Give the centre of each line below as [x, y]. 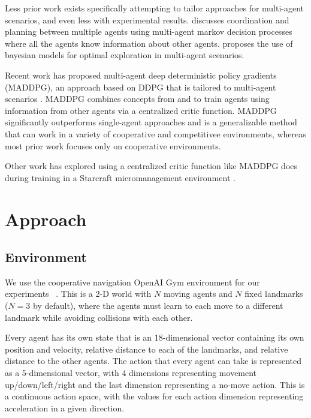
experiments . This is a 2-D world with [78, 294]
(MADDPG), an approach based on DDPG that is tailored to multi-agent [141, 87]
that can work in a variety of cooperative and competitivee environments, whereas [155, 133]
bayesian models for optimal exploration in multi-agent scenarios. [125, 55]
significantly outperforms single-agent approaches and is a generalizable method [151, 122]
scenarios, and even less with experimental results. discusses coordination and [147, 19]
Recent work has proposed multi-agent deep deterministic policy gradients [141, 75]
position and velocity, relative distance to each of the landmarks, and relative [147, 349]
